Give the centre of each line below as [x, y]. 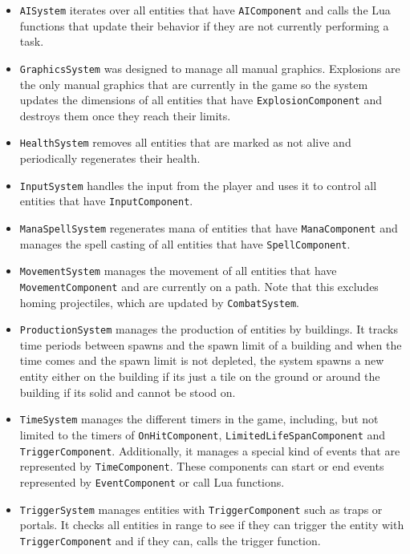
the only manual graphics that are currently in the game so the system [194, 84]
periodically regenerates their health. [110, 158]
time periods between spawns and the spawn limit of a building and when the [211, 344]
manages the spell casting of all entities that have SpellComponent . [185, 243]
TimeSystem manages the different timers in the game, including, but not [199, 419]
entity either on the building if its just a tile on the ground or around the [200, 376]
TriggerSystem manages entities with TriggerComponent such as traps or [201, 509]
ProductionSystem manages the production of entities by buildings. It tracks [209, 329]
